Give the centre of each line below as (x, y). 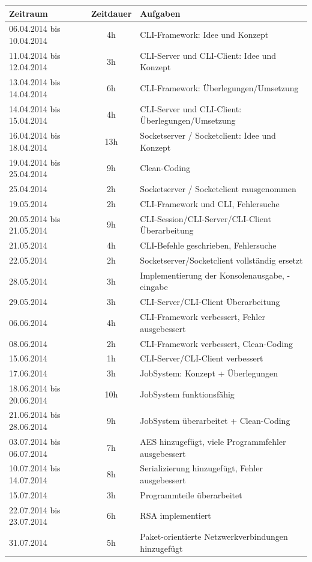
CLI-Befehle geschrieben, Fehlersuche (208, 245)
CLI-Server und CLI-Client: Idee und (208, 55)
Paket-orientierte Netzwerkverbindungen (214, 536)
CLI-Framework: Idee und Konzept (204, 35)
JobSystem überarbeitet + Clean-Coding (215, 421)
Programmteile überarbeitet (191, 494)
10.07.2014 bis (35, 468)
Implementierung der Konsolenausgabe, (212, 275)
